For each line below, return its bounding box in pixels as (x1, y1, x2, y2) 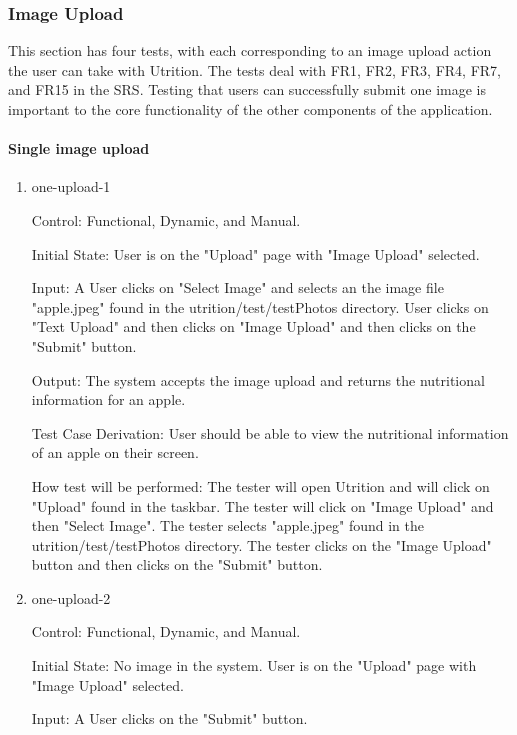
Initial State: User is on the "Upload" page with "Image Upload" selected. (31, 243, 480, 264)
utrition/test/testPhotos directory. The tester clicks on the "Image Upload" (31, 534, 492, 555)
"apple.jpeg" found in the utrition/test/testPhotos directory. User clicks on (31, 296, 489, 317)
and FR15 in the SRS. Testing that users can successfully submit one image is (8, 79, 486, 100)
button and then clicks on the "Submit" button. (31, 554, 323, 575)
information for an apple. (31, 389, 186, 410)
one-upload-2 (31, 587, 111, 608)
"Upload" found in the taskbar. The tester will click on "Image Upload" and (31, 495, 494, 516)
